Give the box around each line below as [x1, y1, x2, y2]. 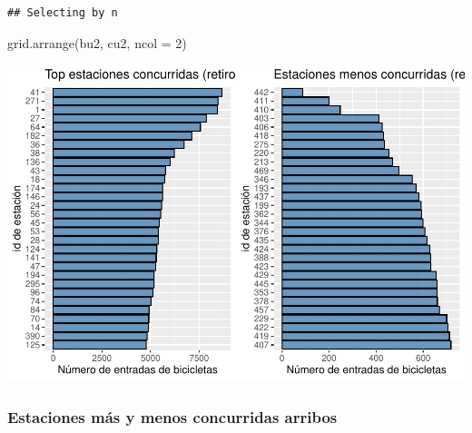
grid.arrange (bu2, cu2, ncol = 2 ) [7, 33, 187, 52]
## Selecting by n [7, 6, 118, 19]
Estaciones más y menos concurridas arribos [7, 405, 338, 428]
